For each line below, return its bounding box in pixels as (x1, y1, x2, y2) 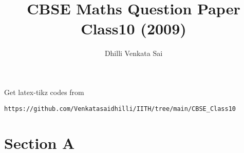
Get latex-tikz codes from (4, 86, 84, 97)
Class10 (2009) (81, 18, 186, 39)
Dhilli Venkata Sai (104, 48, 163, 59)
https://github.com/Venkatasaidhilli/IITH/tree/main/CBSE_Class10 (4, 105, 236, 112)
